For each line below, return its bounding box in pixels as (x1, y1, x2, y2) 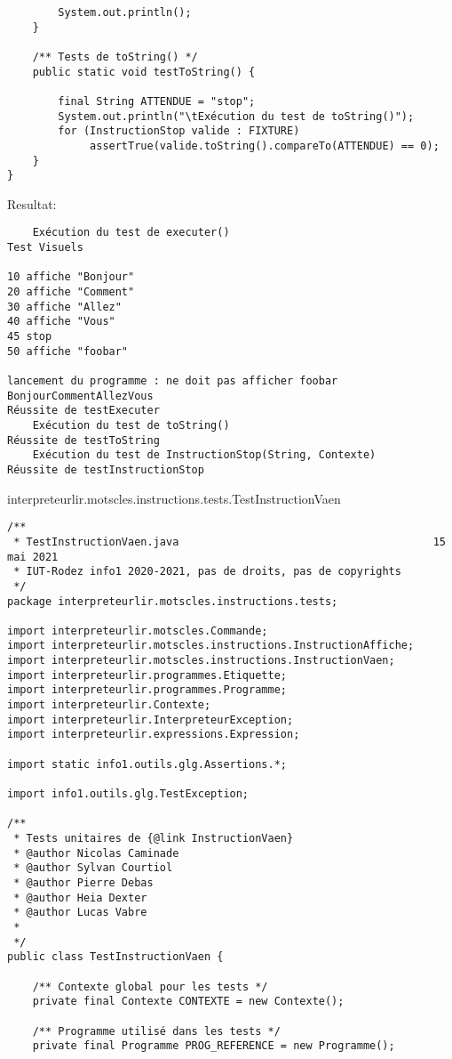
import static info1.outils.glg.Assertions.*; (7, 757, 287, 771)
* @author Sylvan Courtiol (13, 861, 173, 875)
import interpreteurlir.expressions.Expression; (7, 728, 300, 741)
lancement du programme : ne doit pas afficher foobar (7, 375, 338, 388)
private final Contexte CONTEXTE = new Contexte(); (32, 995, 345, 1008)
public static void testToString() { (32, 65, 256, 78)
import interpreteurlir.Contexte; (7, 699, 211, 712)
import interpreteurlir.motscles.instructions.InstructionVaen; (7, 654, 395, 667)
